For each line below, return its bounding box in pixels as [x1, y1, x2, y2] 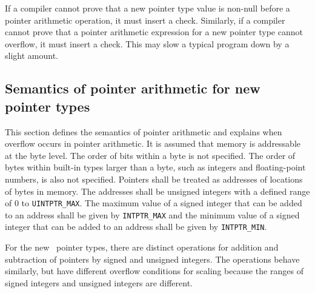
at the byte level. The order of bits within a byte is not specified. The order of [5, 149, 296, 161]
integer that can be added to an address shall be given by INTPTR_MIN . [5, 220, 267, 233]
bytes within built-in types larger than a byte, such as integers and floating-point [5, 161, 306, 173]
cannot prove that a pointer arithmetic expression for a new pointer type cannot [5, 25, 303, 38]
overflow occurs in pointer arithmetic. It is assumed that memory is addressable [5, 137, 301, 150]
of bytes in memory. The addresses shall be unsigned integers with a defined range [5, 184, 310, 197]
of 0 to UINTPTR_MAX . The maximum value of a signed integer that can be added [5, 197, 302, 209]
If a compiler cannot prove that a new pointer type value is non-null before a [5, 2, 290, 14]
